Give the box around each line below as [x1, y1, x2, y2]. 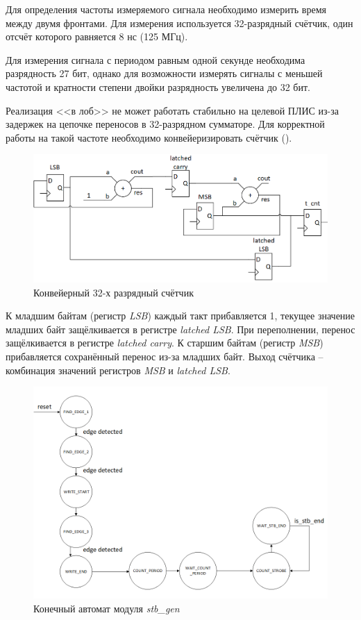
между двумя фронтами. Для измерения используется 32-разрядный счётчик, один [6, 15, 353, 30]
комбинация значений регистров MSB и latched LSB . [6, 362, 230, 377]
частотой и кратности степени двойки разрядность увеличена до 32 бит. [6, 79, 310, 94]
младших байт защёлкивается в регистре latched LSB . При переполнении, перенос [6, 321, 355, 336]
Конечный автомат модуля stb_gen [33, 601, 180, 615]
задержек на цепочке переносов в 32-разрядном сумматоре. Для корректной [6, 117, 325, 131]
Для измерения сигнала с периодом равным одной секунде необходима [6, 52, 305, 67]
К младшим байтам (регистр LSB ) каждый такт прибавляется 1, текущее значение [6, 308, 355, 323]
